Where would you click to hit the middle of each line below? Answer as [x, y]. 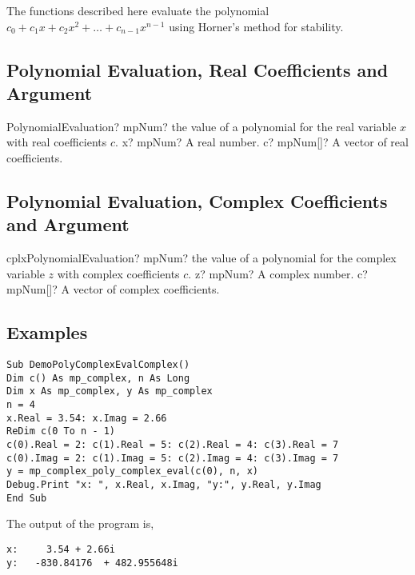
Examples [47, 332]
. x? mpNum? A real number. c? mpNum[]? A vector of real [262, 142]
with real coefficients [57, 142]
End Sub [27, 498]
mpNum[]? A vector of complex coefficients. [113, 289]
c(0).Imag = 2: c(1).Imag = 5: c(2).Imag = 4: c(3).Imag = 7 [173, 458]
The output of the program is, [80, 523]
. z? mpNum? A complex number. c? [278, 273]
